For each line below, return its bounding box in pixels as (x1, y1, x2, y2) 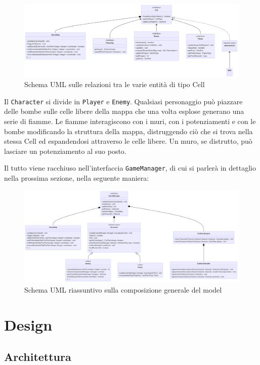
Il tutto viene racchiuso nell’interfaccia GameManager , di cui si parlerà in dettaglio (4, 163, 256, 173)
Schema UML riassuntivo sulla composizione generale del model (24, 284, 222, 295)
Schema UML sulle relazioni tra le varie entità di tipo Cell (24, 79, 205, 90)
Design (4, 314, 53, 335)
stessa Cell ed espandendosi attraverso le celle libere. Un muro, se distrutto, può (4, 136, 252, 146)
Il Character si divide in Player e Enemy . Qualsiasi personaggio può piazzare (4, 96, 243, 106)
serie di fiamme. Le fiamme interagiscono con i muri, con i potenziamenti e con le (4, 115, 256, 126)
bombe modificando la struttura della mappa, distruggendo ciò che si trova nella (4, 126, 253, 136)
